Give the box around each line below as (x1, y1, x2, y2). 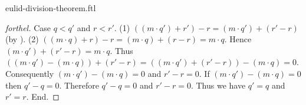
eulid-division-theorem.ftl (5, 2, 96, 13)
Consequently (5, 67, 54, 79)
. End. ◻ (26, 90, 60, 103)
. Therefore (59, 79, 99, 91)
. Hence (224, 33, 252, 45)
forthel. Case (5, 21, 51, 33)
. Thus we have (190, 79, 246, 91)
